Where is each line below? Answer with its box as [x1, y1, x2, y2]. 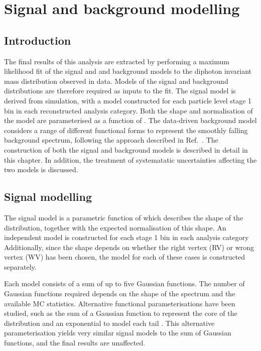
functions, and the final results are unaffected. [4, 337, 146, 348]
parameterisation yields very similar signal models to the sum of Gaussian [4, 327, 231, 338]
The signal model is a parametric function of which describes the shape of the [4, 212, 243, 222]
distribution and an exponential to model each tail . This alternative [4, 317, 215, 328]
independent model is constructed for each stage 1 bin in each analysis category [4, 232, 249, 243]
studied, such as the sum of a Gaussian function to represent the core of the [4, 308, 237, 318]
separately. [4, 261, 37, 272]
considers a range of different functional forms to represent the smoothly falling [4, 125, 248, 135]
